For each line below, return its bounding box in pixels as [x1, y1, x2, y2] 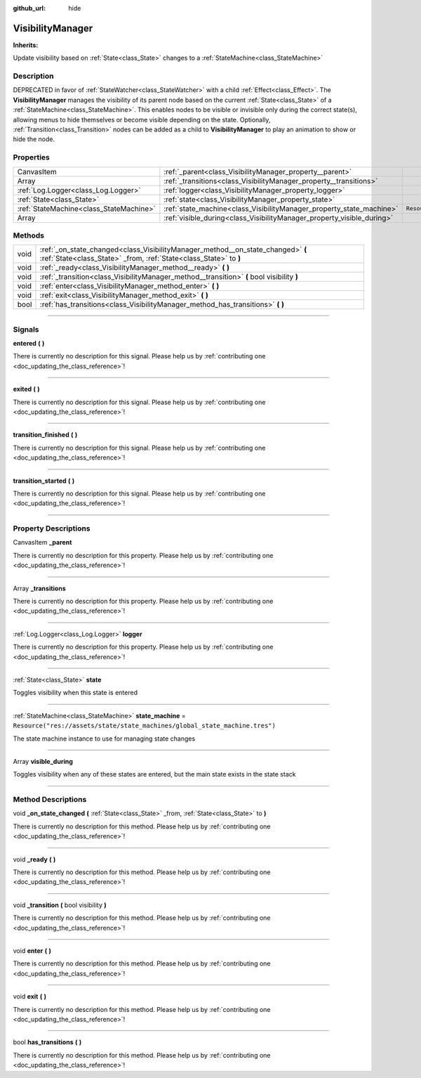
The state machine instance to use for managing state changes [13, 734, 196, 743]
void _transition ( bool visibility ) [13, 900, 107, 909]
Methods [13, 230, 45, 240]
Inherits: [13, 41, 39, 49]
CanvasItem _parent [13, 538, 72, 547]
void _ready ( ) [13, 855, 56, 864]
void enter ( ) [13, 946, 52, 955]
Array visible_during [13, 757, 73, 765]
